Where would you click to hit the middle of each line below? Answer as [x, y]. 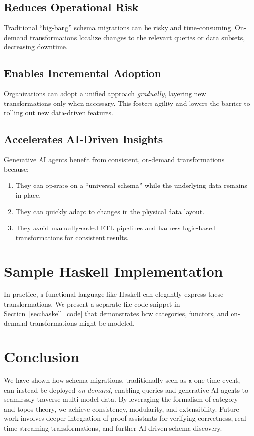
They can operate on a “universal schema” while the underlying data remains [131, 185]
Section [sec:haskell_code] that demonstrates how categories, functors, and [116, 313]
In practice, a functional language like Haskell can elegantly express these [114, 294]
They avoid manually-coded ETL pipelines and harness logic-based [115, 228]
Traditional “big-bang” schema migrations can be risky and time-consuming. [118, 28]
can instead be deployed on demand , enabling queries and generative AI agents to [126, 389]
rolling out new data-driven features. [59, 113]
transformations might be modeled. [82, 323]
